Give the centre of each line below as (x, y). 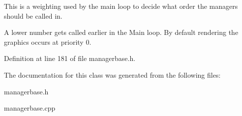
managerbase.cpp (30, 108)
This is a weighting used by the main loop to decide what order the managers (121, 6)
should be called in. (33, 15)
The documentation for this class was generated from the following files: (112, 74)
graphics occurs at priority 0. (48, 42)
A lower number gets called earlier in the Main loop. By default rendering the (121, 32)
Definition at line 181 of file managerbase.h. (70, 58)
